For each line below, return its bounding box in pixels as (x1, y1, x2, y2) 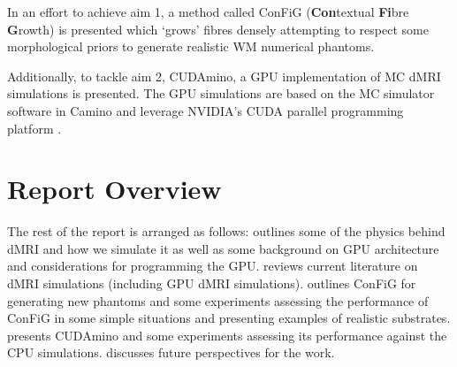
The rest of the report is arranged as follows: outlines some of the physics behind (7, 222, 446, 241)
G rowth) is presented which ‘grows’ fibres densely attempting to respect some (7, 19, 429, 38)
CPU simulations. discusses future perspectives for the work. (7, 343, 335, 362)
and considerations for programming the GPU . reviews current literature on (7, 256, 418, 275)
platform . (7, 119, 62, 137)
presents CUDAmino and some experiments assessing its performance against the (7, 325, 447, 344)
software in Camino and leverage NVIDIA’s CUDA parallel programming (7, 101, 404, 119)
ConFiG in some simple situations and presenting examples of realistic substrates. (7, 309, 451, 327)
